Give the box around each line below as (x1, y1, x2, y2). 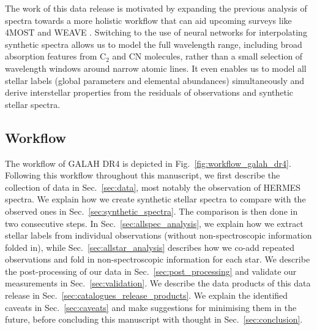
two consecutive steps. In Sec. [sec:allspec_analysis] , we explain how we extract (5, 217, 304, 229)
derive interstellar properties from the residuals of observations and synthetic (5, 86, 294, 99)
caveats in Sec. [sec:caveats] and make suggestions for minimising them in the (5, 301, 297, 313)
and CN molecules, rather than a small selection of (112, 50, 303, 63)
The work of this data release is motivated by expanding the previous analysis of (5, 2, 307, 14)
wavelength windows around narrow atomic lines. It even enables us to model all (5, 61, 307, 74)
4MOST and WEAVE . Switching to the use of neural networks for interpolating (5, 26, 307, 39)
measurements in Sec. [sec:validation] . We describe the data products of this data (5, 277, 311, 290)
